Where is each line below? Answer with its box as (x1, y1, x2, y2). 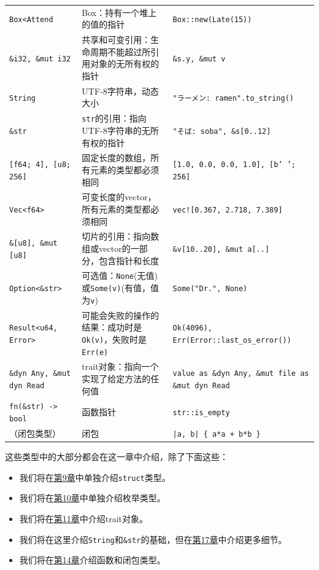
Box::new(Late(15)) (172, 15, 252, 24)
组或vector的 (82, 242, 131, 254)
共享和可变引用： (82, 33, 151, 46)
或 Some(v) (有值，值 (82, 281, 159, 294)
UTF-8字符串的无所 (82, 123, 159, 136)
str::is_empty (172, 408, 230, 418)
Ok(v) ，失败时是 (82, 332, 147, 345)
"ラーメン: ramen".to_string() (172, 93, 294, 103)
